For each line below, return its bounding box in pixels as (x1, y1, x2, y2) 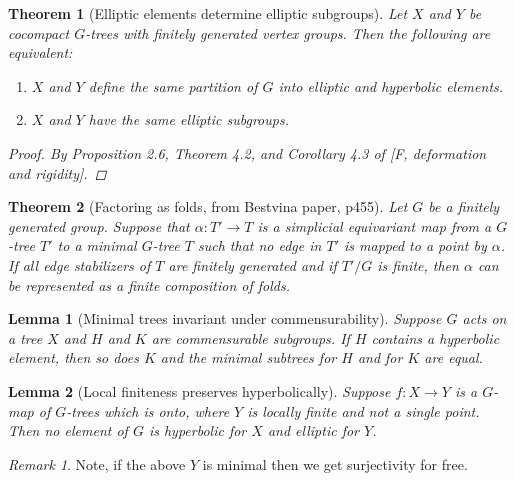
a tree (8, 327, 43, 348)
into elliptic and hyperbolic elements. (278, 75, 504, 96)
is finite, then (377, 254, 459, 275)
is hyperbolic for (148, 420, 247, 441)
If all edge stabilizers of (8, 254, 151, 275)
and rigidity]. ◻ (8, 162, 107, 183)
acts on (462, 308, 507, 329)
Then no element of (8, 420, 128, 441)
